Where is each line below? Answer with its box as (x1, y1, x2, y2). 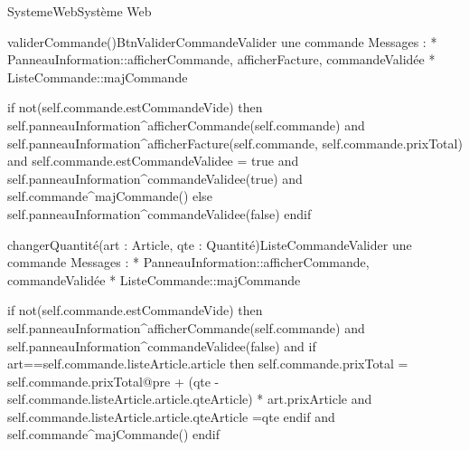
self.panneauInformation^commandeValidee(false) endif (7, 204, 312, 223)
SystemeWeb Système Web (7, 2, 152, 20)
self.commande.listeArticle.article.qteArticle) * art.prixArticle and (7, 389, 372, 408)
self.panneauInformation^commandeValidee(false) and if (7, 336, 316, 355)
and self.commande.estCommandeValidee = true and (7, 151, 299, 170)
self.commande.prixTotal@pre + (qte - (7, 371, 220, 390)
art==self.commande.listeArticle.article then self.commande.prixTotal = (7, 354, 408, 373)
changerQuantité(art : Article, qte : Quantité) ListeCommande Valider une (7, 235, 412, 254)
